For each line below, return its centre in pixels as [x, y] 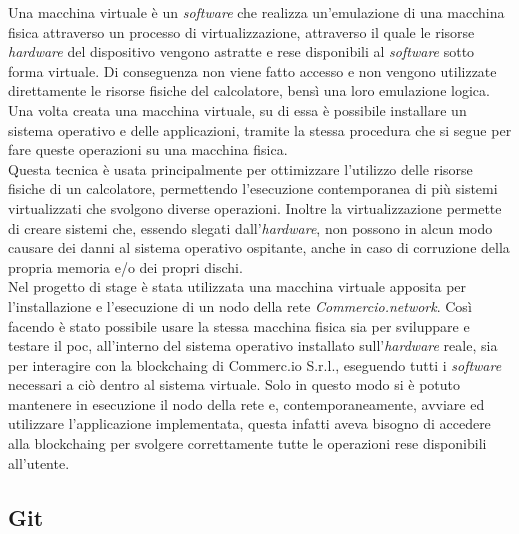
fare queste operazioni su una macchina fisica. [148, 149]
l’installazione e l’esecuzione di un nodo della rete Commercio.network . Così [240, 305]
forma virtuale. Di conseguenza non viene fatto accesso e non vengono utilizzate [252, 70]
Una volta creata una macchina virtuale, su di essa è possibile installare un [237, 109]
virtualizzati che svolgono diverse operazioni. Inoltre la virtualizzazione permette [255, 207]
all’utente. [39, 462]
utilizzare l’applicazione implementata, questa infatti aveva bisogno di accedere [249, 423]
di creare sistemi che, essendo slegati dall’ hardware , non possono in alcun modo [250, 227]
